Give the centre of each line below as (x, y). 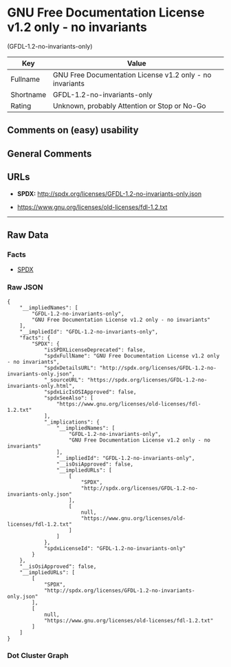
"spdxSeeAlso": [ (69, 398)
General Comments (49, 154)
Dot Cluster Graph (38, 656)
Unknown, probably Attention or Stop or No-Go (129, 106)
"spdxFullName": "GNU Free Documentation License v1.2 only (132, 356)
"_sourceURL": (64, 380)
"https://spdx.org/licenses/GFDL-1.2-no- (147, 380)
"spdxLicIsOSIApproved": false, (90, 392)
